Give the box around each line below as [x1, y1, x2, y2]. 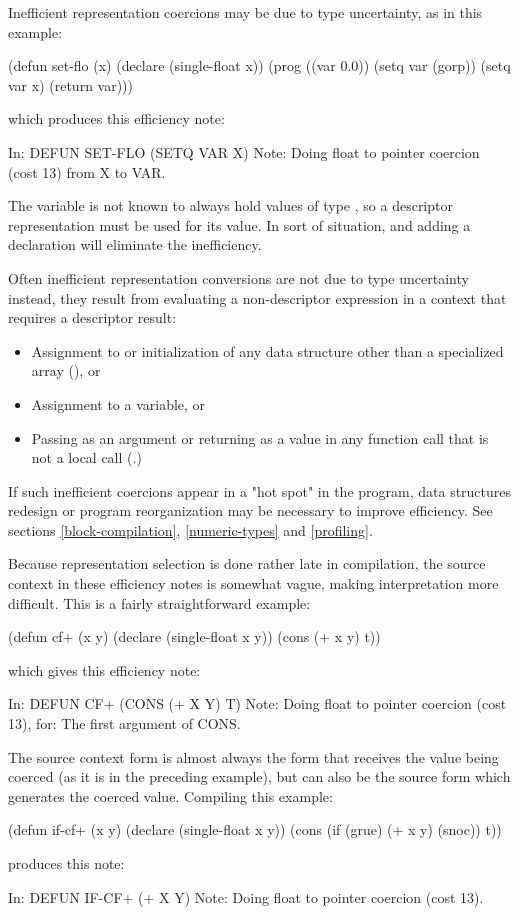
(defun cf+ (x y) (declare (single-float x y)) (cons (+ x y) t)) [8, 626, 381, 647]
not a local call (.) [31, 447, 142, 468]
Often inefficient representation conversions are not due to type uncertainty [8, 267, 469, 288]
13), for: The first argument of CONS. [8, 713, 241, 734]
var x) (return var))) [8, 74, 134, 95]
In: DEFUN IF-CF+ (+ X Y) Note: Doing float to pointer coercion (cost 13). [8, 886, 484, 907]
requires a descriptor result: [8, 307, 177, 328]
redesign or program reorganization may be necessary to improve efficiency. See [8, 500, 493, 521]
